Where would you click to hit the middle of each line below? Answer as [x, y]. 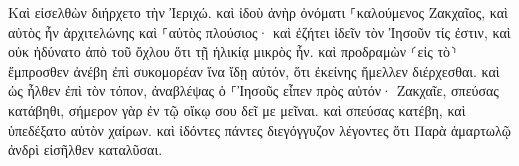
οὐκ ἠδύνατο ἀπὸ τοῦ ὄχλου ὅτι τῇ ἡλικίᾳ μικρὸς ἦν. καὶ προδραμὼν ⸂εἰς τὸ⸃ [233, 51]
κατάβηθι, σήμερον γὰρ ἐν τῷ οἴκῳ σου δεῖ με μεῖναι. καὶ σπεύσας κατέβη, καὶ [237, 109]
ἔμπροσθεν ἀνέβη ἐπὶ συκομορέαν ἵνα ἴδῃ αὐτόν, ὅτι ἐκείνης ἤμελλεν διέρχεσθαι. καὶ [254, 70]
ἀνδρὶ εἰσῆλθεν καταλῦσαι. [85, 149]
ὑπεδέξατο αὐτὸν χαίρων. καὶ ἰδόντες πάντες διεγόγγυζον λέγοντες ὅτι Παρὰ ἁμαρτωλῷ [259, 129]
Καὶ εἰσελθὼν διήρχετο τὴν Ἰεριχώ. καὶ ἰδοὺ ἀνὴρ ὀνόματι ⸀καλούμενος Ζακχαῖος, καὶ [258, 12]
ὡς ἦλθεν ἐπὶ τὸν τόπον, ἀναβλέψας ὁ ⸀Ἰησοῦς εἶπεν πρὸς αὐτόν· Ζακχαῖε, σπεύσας [253, 90]
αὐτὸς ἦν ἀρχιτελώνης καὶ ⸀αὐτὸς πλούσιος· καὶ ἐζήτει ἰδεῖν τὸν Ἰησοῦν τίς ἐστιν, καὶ [259, 31]
